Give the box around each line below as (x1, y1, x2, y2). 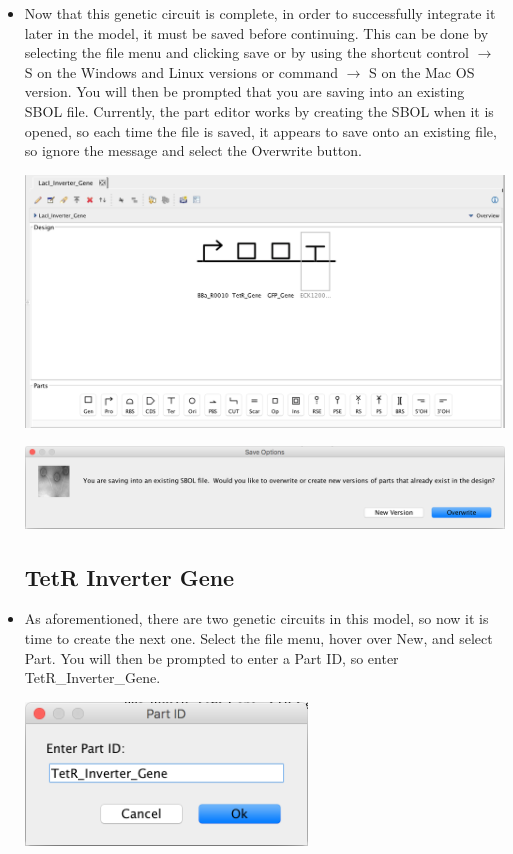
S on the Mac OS (369, 61, 475, 82)
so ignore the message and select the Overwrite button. (24, 140, 362, 161)
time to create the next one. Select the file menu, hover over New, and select (24, 628, 493, 649)
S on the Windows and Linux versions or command (24, 61, 338, 82)
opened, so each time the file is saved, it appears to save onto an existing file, (24, 120, 497, 141)
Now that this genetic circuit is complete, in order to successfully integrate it (24, 3, 496, 23)
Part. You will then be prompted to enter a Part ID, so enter (24, 647, 399, 668)
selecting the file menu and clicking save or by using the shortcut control (24, 42, 469, 63)
